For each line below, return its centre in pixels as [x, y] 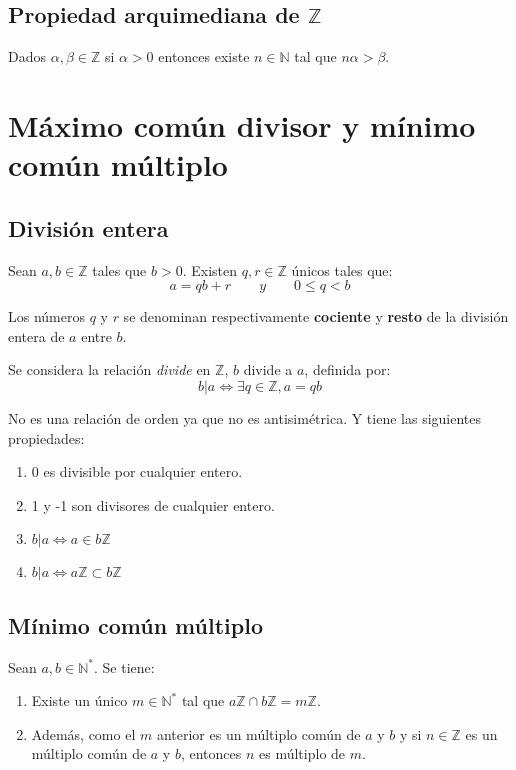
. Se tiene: [124, 666]
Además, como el [83, 733]
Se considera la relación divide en [109, 369]
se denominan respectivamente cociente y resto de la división [316, 316]
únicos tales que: [342, 269]
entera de [36, 335]
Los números [46, 316]
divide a [268, 369]
